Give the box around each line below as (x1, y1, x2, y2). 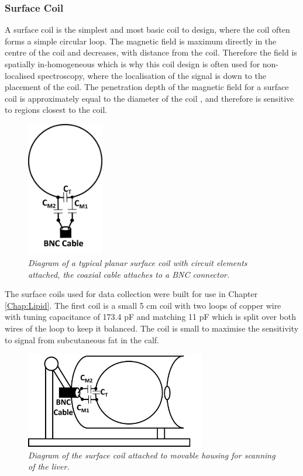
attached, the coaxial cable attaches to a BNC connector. (28, 268, 230, 280)
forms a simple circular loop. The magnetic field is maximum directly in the (5, 35, 277, 47)
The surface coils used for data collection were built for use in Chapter (5, 288, 258, 300)
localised (5, 69, 35, 81)
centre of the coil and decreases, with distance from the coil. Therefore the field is (5, 46, 297, 58)
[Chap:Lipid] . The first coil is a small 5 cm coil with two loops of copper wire (5, 299, 281, 311)
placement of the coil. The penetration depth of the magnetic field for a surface (5, 81, 289, 93)
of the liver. (28, 460, 70, 472)
